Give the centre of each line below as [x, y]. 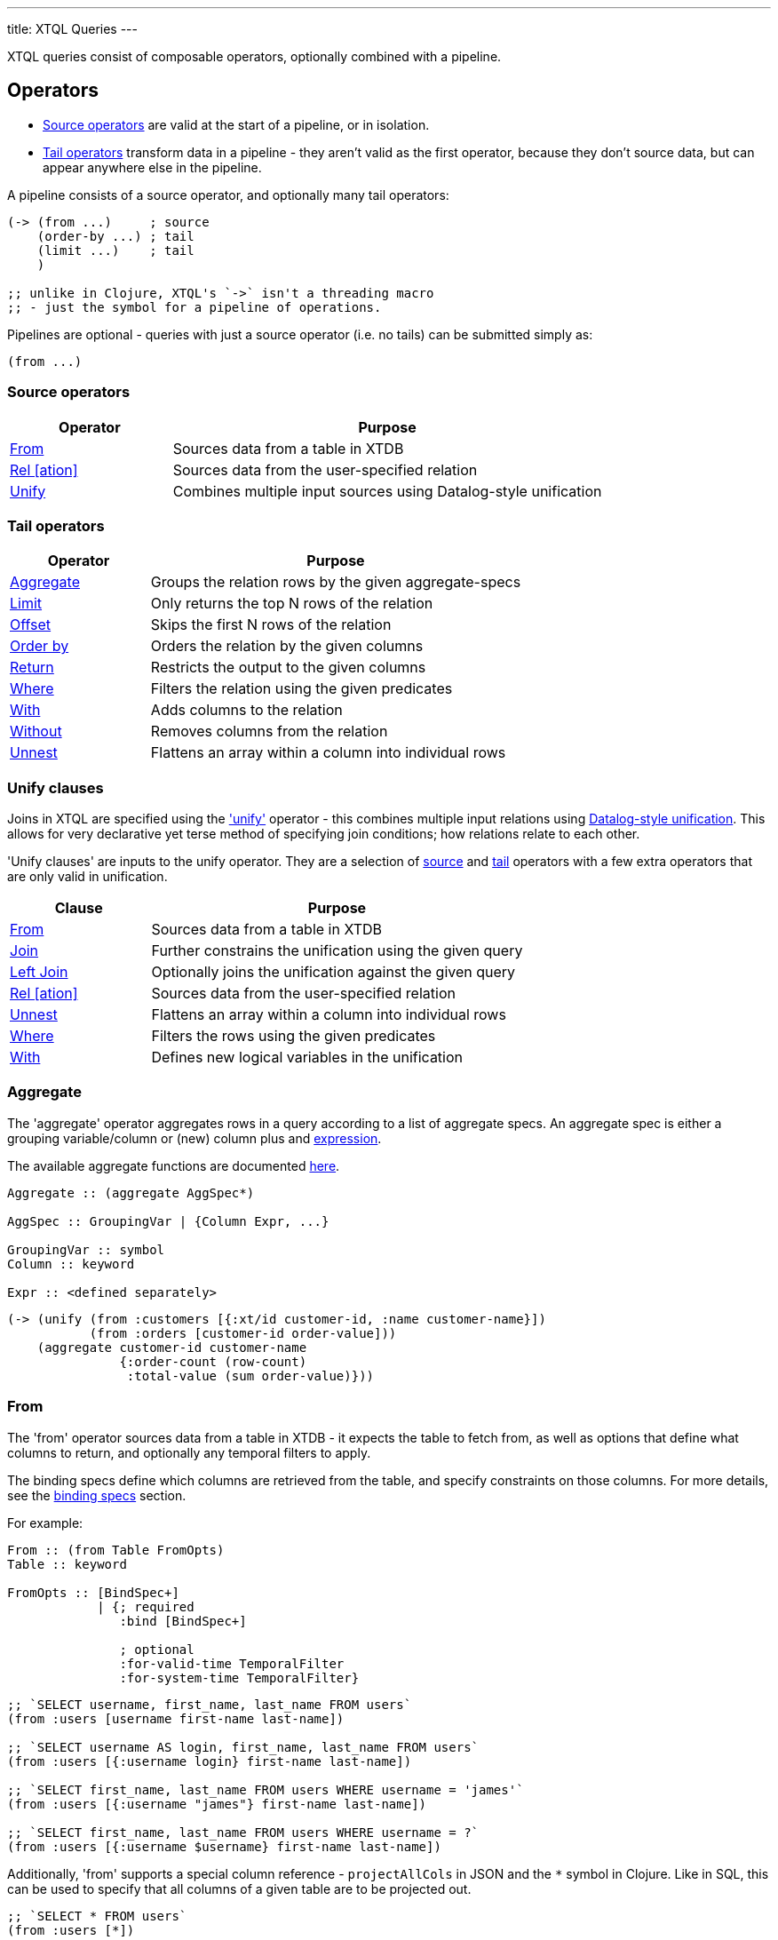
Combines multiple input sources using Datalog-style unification [387, 491]
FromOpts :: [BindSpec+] [93, 1592]
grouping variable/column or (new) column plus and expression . [194, 1138]
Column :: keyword [71, 1264]
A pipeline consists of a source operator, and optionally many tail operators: [228, 195]
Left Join [39, 972]
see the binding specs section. [97, 1495]
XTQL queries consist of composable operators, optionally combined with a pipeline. [254, 56]
